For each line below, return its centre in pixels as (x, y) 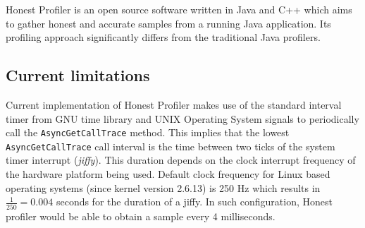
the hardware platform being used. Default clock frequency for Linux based (168, 174)
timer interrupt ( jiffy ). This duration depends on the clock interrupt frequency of (181, 160)
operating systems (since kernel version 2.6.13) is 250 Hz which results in (163, 187)
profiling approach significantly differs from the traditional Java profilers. (163, 37)
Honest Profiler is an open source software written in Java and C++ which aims (179, 9)
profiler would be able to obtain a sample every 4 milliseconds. (141, 216)
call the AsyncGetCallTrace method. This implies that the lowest (148, 132)
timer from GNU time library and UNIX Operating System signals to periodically (182, 118)
